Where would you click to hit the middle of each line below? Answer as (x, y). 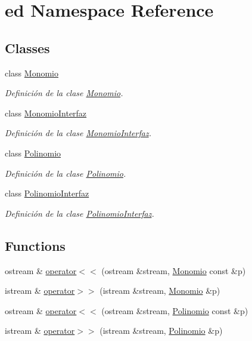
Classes (27, 47)
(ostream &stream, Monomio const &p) (174, 270)
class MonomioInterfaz (46, 113)
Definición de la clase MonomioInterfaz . (78, 133)
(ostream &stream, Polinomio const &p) (175, 310)
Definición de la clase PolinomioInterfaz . (80, 213)
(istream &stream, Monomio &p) (160, 291)
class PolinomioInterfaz (47, 193)
